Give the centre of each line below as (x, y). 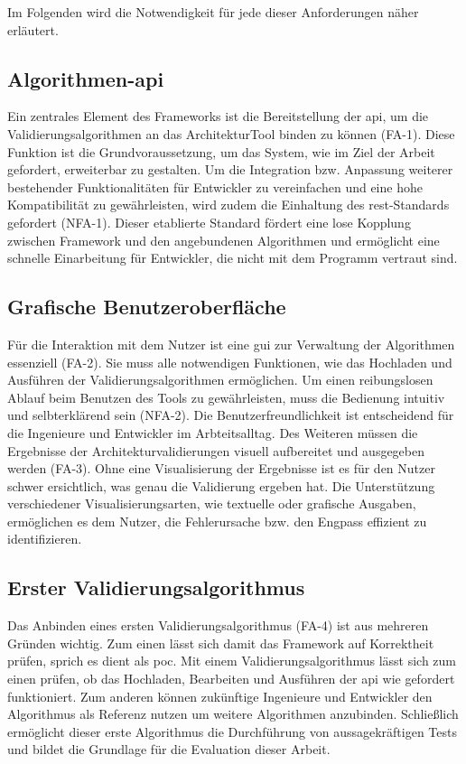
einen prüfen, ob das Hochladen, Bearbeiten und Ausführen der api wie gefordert (231, 679)
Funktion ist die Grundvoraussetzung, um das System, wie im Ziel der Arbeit (221, 151)
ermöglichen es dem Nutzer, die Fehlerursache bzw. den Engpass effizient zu (217, 521)
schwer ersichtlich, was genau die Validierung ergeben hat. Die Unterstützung (221, 485)
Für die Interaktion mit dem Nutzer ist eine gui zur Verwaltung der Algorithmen (231, 344)
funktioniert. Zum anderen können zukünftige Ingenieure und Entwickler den (220, 696)
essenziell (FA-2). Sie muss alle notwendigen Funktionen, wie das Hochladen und (230, 362)
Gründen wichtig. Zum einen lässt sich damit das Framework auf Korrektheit (221, 643)
